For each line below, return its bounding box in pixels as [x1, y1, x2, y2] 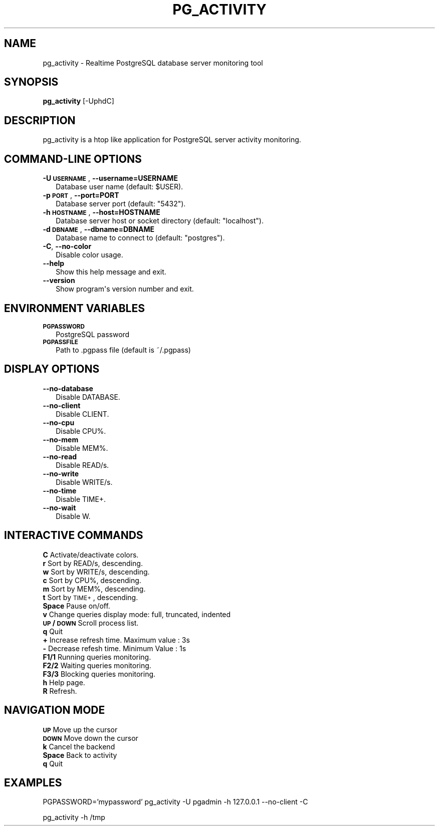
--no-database [43, 384, 93, 393]
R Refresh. [43, 686, 77, 695]
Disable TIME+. [56, 494, 106, 503]
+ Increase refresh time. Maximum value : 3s [43, 635, 190, 644]
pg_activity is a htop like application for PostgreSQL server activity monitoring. [43, 135, 301, 144]
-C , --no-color [43, 242, 92, 251]
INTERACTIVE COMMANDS [4, 529, 143, 542]
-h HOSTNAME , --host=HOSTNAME [43, 208, 160, 217]
